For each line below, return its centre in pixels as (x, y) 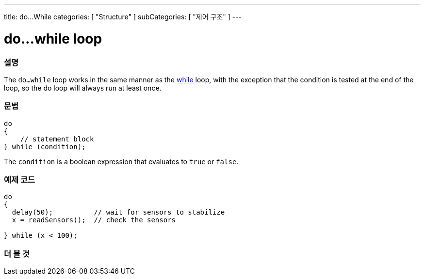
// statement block (57, 139)
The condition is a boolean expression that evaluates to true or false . (121, 161)
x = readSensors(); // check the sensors (94, 220)
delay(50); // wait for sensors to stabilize (118, 212)
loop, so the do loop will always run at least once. (83, 88)
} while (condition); (45, 147)
